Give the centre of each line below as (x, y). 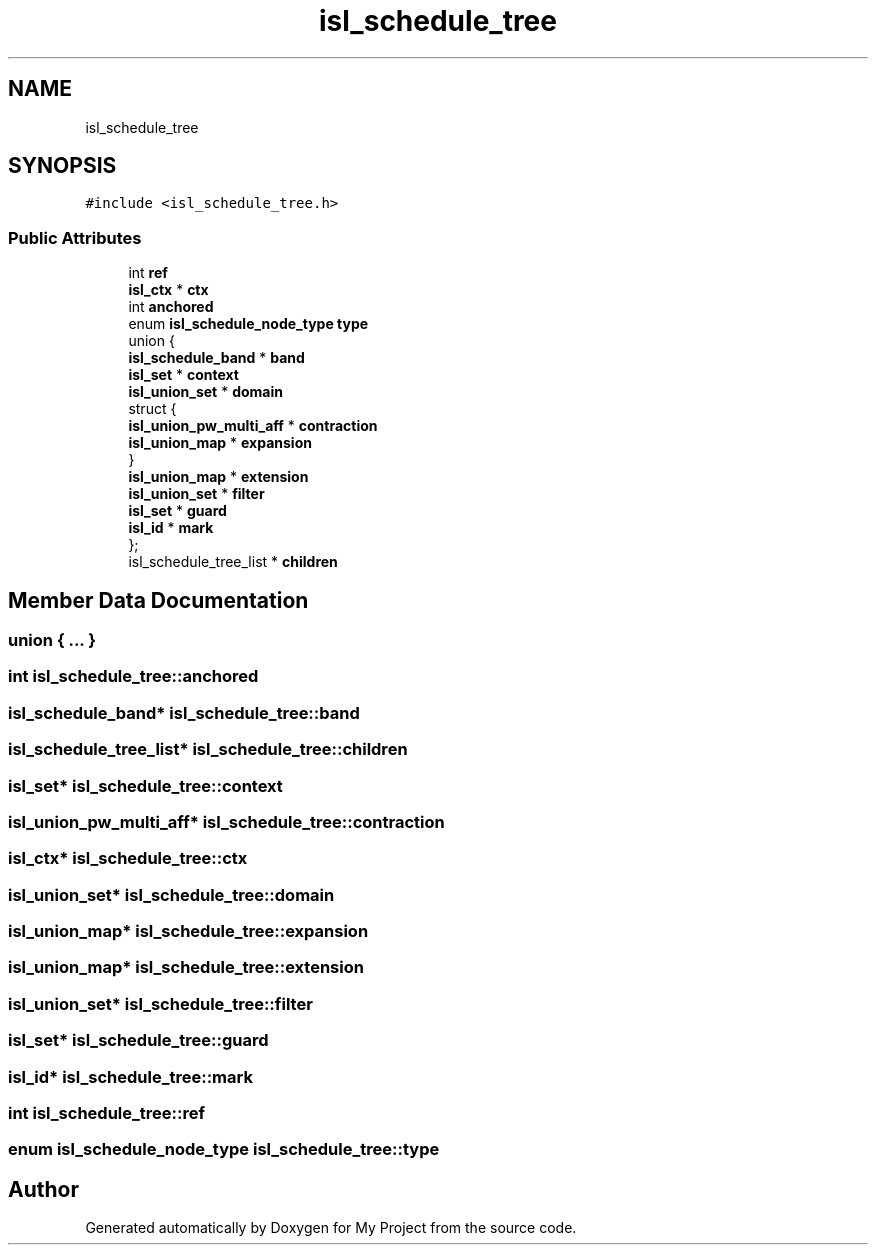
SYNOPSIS (62, 166)
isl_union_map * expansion (220, 443)
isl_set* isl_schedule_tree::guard (138, 1040)
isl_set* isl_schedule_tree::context (145, 785)
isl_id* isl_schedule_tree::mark (130, 1076)
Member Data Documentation (158, 600)
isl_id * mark (171, 528)
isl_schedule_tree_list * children (233, 562)
